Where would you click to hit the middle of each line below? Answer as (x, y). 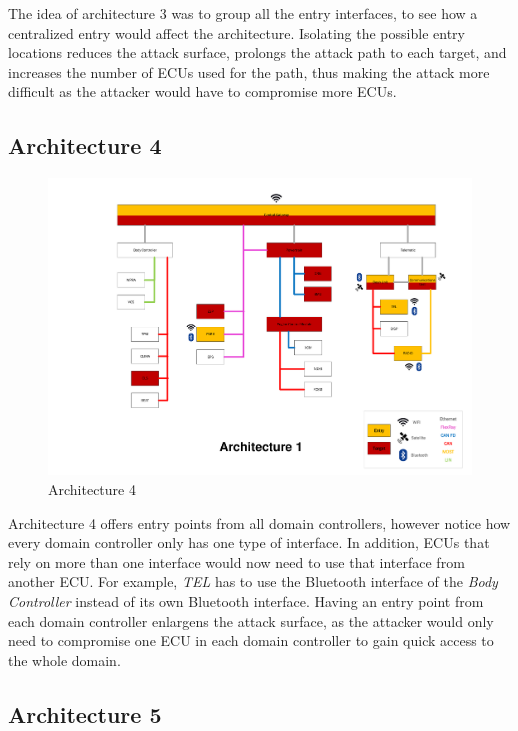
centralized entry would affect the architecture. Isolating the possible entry (236, 32)
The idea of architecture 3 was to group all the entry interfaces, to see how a (243, 13)
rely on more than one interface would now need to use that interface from (236, 561)
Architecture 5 (85, 713)
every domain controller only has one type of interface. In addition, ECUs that (249, 542)
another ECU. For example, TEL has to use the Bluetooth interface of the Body (253, 581)
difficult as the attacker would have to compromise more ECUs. (202, 91)
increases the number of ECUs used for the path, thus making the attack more (249, 71)
